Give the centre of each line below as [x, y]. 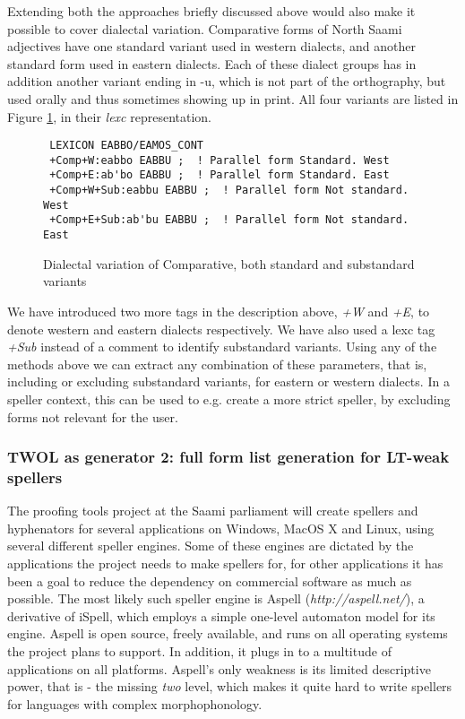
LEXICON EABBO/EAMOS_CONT [126, 146]
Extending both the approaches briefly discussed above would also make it [211, 11]
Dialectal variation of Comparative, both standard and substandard [229, 263]
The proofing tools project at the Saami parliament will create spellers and [213, 511]
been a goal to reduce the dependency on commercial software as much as [210, 580]
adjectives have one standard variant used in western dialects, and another [211, 46]
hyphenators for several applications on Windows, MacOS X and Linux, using [221, 528]
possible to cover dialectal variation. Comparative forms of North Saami [205, 28]
